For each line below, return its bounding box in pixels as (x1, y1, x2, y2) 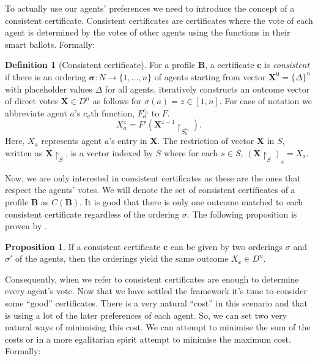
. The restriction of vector (157, 134, 254, 147)
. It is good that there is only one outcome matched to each (79, 195, 303, 208)
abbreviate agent (5, 106, 67, 119)
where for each (163, 146, 218, 159)
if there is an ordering (5, 70, 86, 83)
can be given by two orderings (170, 240, 283, 253)
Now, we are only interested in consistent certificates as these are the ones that (5, 171, 301, 184)
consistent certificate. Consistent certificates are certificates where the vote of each (5, 13, 313, 26)
